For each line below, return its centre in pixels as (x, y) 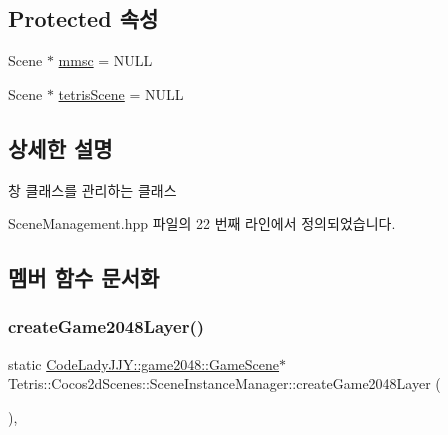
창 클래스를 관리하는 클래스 (92, 189)
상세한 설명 (60, 147)
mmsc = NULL (105, 60)
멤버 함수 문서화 (84, 277)
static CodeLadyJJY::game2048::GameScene (144, 363)
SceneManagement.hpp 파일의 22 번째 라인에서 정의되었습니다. (202, 223)
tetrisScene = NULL (121, 93)
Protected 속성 (83, 18)
